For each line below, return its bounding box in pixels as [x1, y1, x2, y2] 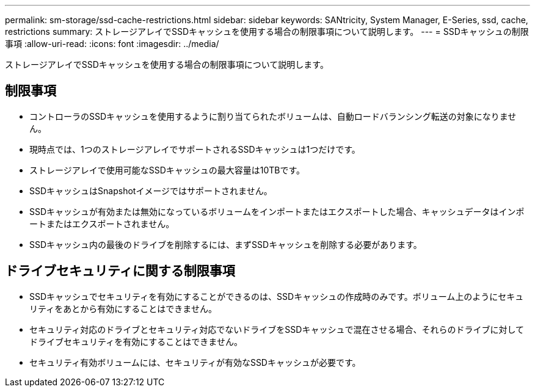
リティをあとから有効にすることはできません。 [29, 303, 217, 314]
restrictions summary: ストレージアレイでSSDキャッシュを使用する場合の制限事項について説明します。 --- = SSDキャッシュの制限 [5, 26, 529, 37]
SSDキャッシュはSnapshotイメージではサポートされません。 [29, 185, 272, 196]
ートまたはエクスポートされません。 [29, 218, 175, 229]
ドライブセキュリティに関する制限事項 [5, 263, 235, 279]
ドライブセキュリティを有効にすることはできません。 [29, 336, 242, 347]
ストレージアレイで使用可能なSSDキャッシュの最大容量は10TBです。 [29, 164, 305, 175]
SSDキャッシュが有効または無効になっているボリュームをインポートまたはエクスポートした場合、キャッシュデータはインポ [29, 206, 525, 217]
